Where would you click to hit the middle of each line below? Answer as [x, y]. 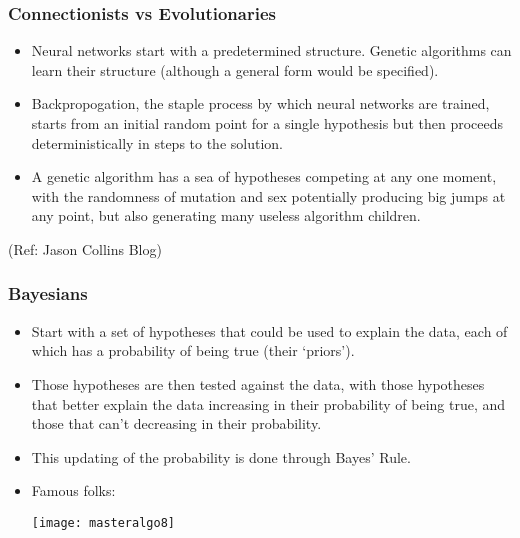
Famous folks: [73, 490]
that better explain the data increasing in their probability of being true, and [268, 403]
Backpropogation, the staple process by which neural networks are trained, [260, 103]
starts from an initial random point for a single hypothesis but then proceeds [267, 123]
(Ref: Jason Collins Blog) [85, 248]
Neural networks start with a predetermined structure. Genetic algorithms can [271, 50]
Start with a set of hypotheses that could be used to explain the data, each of [269, 330]
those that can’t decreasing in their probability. [176, 423]
